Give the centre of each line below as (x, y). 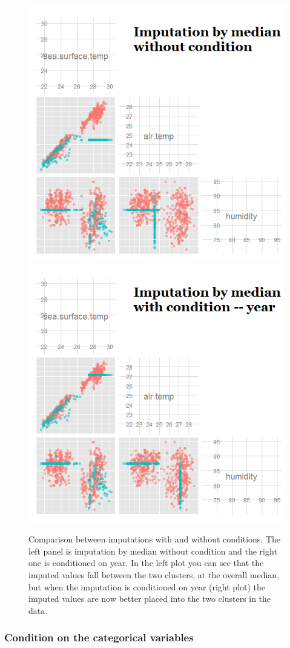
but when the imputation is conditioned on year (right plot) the (147, 586)
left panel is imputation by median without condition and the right (153, 551)
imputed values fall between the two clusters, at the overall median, (154, 574)
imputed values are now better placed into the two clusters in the (150, 599)
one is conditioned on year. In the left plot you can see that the (146, 563)
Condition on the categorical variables (99, 637)
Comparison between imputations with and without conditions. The (155, 539)
